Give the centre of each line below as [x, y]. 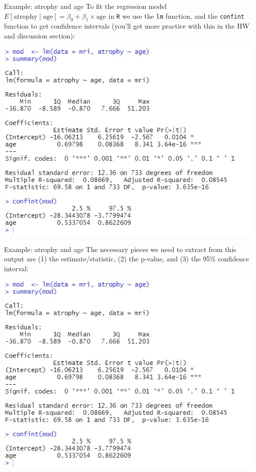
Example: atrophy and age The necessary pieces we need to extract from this [120, 249]
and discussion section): [40, 35]
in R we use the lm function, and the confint [176, 16]
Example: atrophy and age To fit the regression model [85, 6]
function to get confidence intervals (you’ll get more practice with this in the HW [127, 26]
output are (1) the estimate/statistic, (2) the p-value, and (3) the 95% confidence [127, 259]
